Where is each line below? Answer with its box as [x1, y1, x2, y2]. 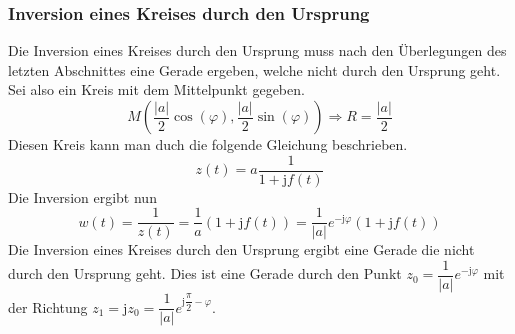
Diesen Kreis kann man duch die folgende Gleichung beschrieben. [8, 134, 408, 154]
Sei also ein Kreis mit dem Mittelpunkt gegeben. [8, 79, 305, 100]
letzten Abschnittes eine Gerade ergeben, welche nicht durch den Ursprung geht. [8, 59, 501, 80]
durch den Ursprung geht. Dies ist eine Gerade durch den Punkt [8, 263, 402, 284]
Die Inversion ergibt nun [8, 186, 157, 207]
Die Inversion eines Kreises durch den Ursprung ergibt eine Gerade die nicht [8, 239, 475, 260]
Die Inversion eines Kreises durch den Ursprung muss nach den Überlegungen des [8, 40, 507, 61]
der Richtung [8, 296, 88, 317]
